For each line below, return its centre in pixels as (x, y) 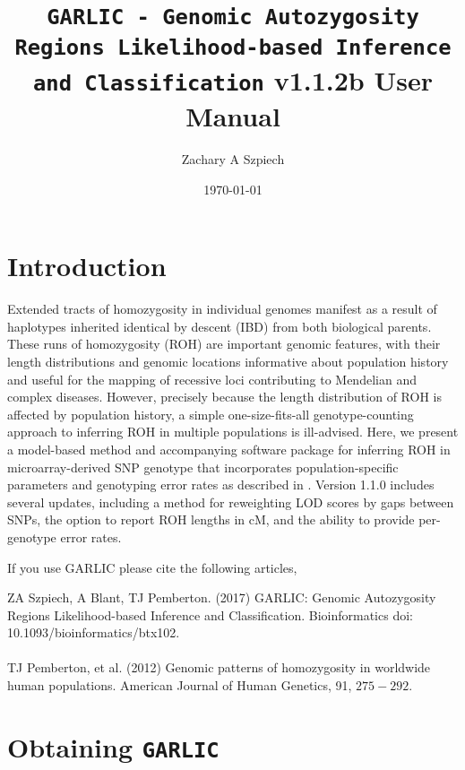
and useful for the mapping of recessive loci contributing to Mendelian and (212, 379)
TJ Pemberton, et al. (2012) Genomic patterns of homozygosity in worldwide (219, 667)
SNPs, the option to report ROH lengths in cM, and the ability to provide (211, 519)
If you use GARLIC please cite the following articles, (152, 567)
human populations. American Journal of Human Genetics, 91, (180, 685)
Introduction (87, 266)
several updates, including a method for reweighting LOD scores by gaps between (231, 502)
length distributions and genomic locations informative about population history (228, 361)
